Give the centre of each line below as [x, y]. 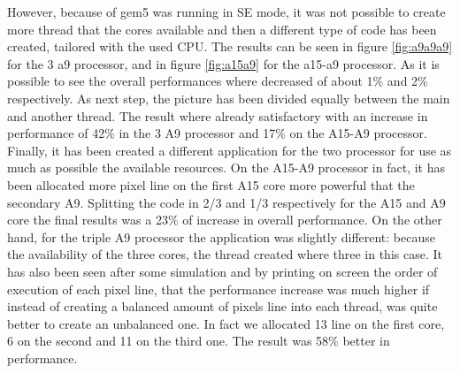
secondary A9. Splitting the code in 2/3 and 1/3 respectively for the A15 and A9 [226, 202]
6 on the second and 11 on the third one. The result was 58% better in [199, 341]
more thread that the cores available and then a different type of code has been [222, 29]
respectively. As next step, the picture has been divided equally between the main [229, 98]
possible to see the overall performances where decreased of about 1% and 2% [218, 81]
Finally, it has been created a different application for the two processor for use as [230, 150]
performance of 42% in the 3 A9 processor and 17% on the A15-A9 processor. [217, 133]
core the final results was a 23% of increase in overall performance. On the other [225, 220]
